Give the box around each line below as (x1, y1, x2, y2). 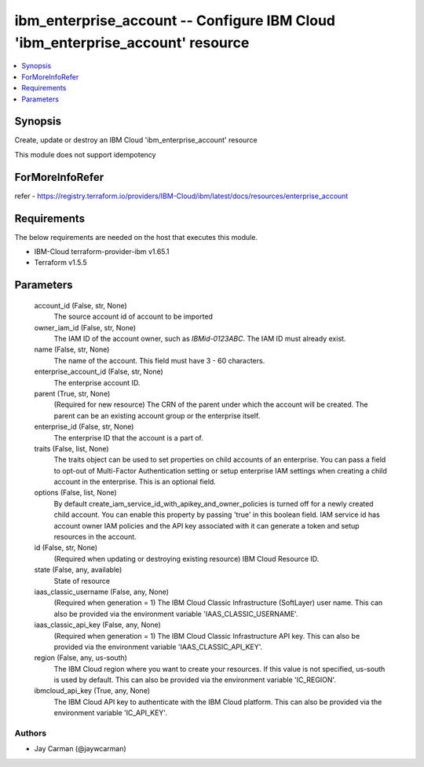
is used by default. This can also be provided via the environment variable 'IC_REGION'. (53, 675, 337, 684)
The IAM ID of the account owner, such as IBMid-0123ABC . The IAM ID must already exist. (53, 334, 346, 343)
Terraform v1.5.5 (34, 258, 88, 267)
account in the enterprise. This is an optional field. (53, 477, 216, 487)
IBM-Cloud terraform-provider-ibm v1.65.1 (34, 247, 170, 256)
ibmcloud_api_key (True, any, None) (34, 686, 151, 695)
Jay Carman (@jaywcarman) (34, 744, 127, 754)
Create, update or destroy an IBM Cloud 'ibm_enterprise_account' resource (14, 135, 258, 145)
